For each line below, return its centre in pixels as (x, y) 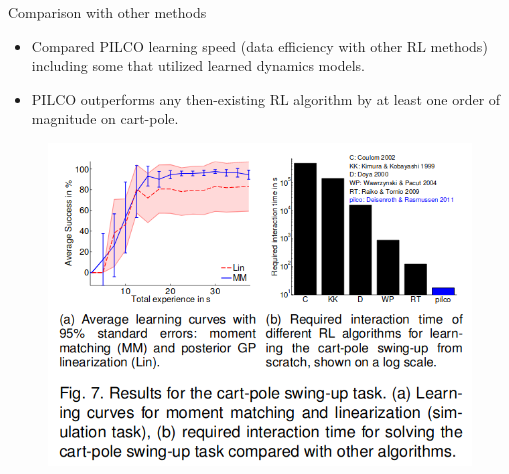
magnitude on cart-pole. (105, 118)
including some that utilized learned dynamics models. (198, 65)
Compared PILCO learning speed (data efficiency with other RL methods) (259, 45)
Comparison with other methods (107, 12)
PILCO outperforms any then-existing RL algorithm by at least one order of (266, 98)
